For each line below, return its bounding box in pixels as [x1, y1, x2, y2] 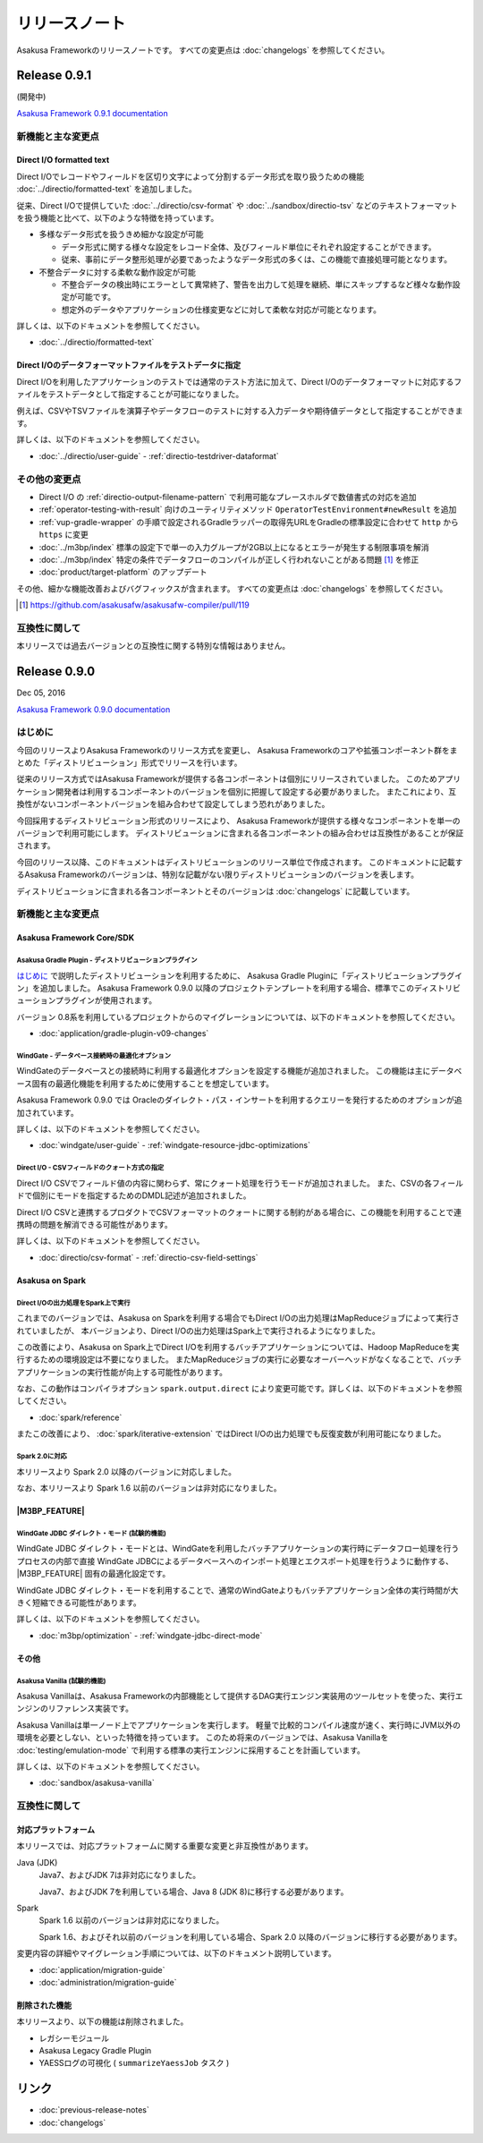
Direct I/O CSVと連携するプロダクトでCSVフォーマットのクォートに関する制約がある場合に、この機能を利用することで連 [16, 1206, 462, 1217]
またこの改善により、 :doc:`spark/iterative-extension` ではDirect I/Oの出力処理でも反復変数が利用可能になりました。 [16, 1428, 446, 1440]
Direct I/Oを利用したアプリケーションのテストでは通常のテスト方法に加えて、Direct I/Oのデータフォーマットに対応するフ [16, 376, 462, 387]
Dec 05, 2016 [16, 687, 66, 698]
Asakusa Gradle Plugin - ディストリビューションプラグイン [16, 956, 198, 965]
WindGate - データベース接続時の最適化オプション [16, 1051, 172, 1060]
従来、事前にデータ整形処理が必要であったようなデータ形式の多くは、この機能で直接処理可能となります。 [61, 254, 453, 265]
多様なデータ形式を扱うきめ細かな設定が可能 [38, 229, 204, 240]
